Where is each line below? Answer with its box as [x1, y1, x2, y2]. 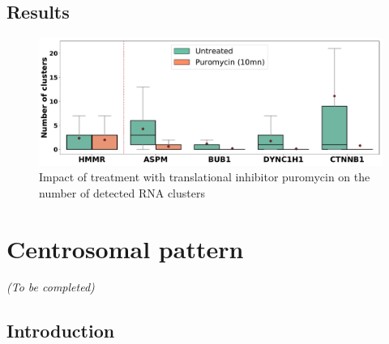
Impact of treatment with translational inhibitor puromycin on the [39, 168, 370, 185]
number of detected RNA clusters [39, 184, 205, 201]
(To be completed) [6, 278, 95, 295]
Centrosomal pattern [6, 231, 244, 265]
